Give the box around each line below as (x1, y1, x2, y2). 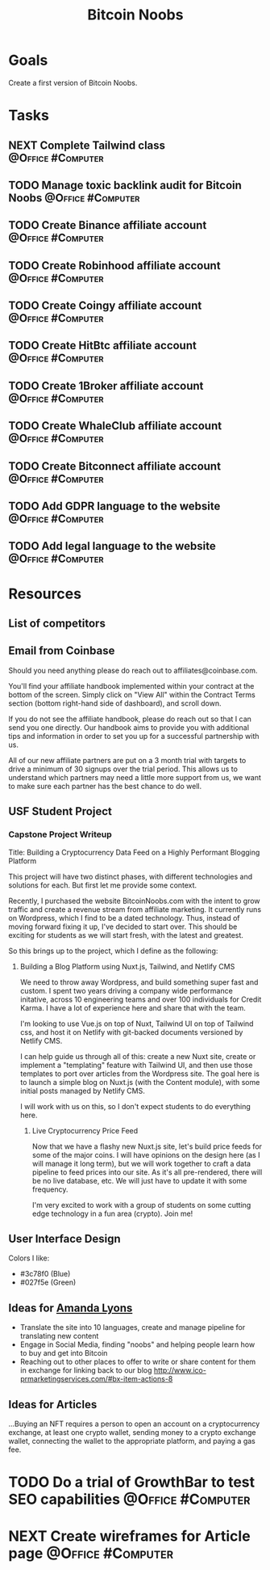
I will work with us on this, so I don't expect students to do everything (19, 1101, 251, 1111)
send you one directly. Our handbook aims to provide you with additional (8, 722, 250, 732)
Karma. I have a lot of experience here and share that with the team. (19, 1002, 246, 1012)
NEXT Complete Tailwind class (8, 138, 166, 152)
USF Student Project (8, 804, 113, 818)
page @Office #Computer (8, 1544, 174, 1563)
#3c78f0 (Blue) (19, 1269, 71, 1279)
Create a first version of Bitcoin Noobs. (8, 78, 138, 87)
